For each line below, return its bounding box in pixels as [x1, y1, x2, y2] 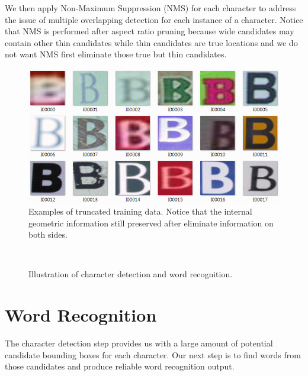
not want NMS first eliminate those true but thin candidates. [5, 48, 227, 60]
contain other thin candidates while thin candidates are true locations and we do [5, 36, 298, 48]
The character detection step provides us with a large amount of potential [5, 337, 273, 349]
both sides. [28, 228, 68, 241]
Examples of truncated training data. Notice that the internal [28, 205, 252, 218]
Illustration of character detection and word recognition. [28, 268, 233, 280]
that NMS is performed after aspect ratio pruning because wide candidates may [5, 25, 294, 37]
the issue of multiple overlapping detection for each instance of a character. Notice [5, 13, 303, 25]
